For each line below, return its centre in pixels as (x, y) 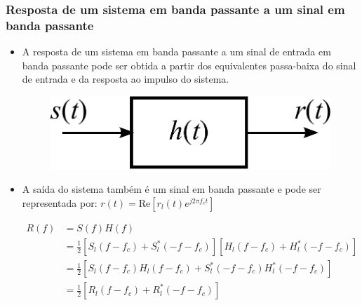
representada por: (60, 202)
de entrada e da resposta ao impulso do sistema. (126, 79)
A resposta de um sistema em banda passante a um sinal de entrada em (176, 52)
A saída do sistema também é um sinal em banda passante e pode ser (172, 189)
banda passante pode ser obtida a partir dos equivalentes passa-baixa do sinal (189, 65)
